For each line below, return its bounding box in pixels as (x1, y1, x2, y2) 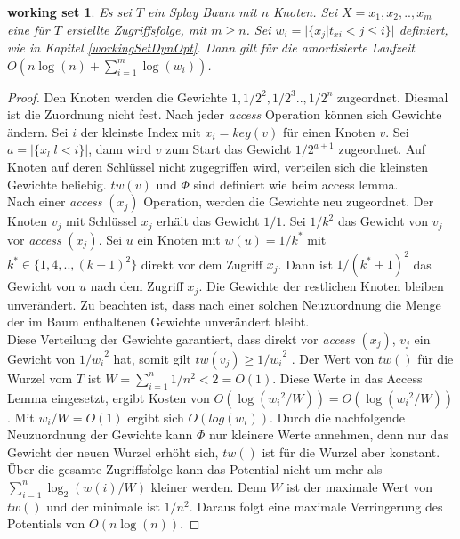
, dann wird (88, 140, 152, 158)
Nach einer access (7, 192, 102, 211)
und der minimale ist (46, 496, 160, 515)
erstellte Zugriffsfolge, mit (65, 20, 207, 38)
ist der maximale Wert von (286, 477, 432, 495)
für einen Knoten (282, 122, 375, 141)
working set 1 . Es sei (7, 3, 132, 20)
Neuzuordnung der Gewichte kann (7, 425, 193, 444)
